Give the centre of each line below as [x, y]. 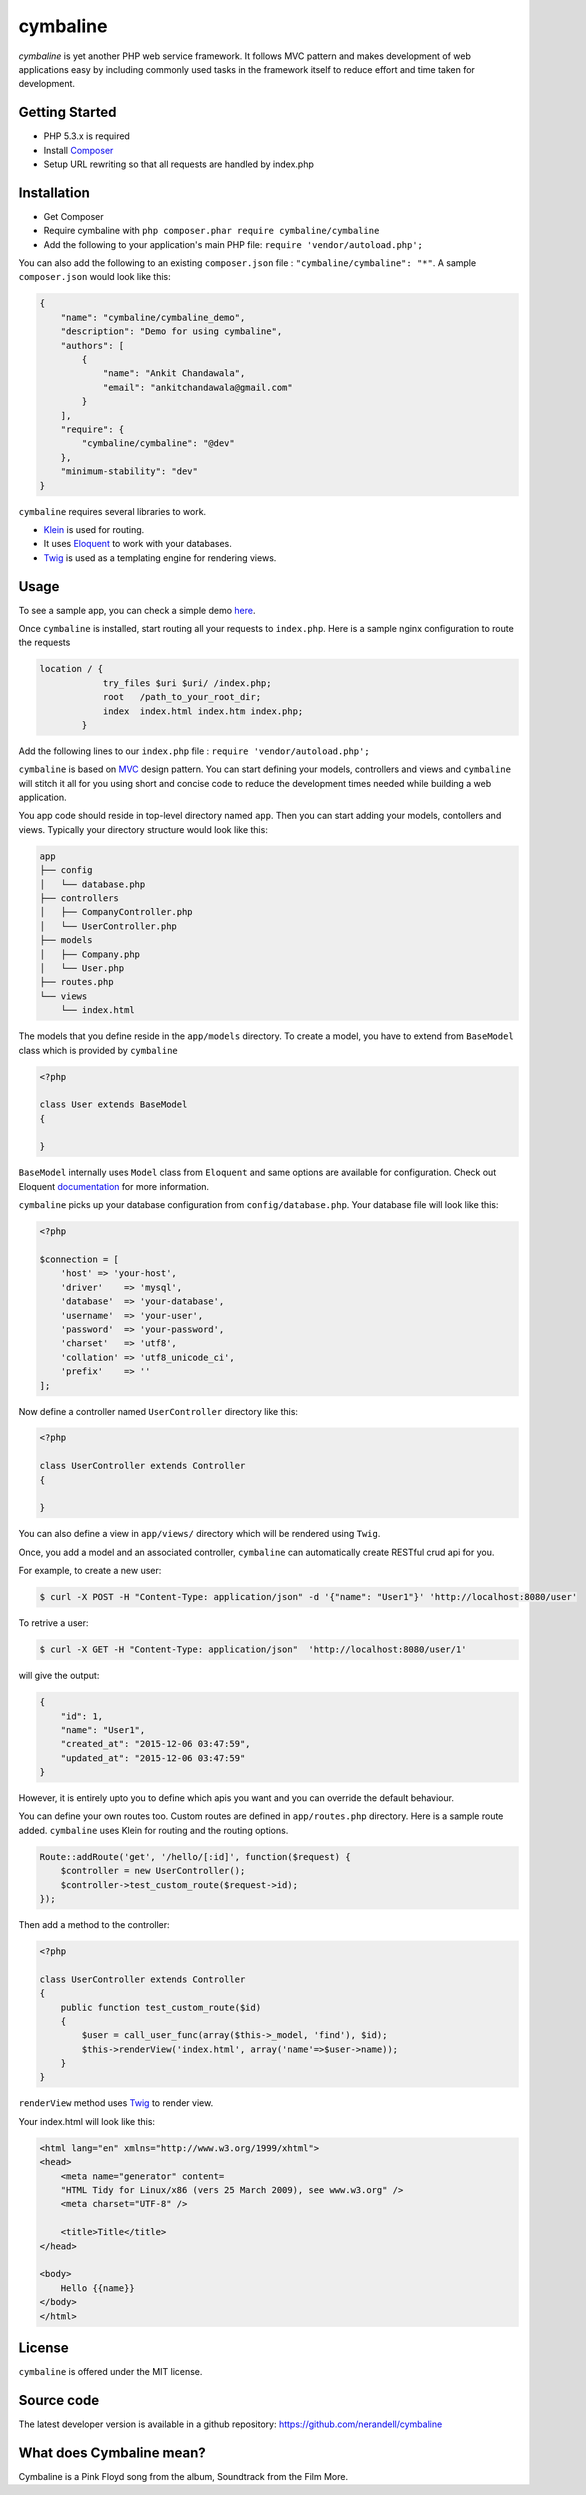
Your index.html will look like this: [86, 2121]
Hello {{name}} [97, 2288]
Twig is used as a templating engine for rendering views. [160, 557]
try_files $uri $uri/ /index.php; [187, 683]
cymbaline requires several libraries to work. [112, 511]
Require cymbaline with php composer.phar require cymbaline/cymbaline [211, 231]
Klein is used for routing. [94, 529]
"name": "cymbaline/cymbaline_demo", [153, 317]
